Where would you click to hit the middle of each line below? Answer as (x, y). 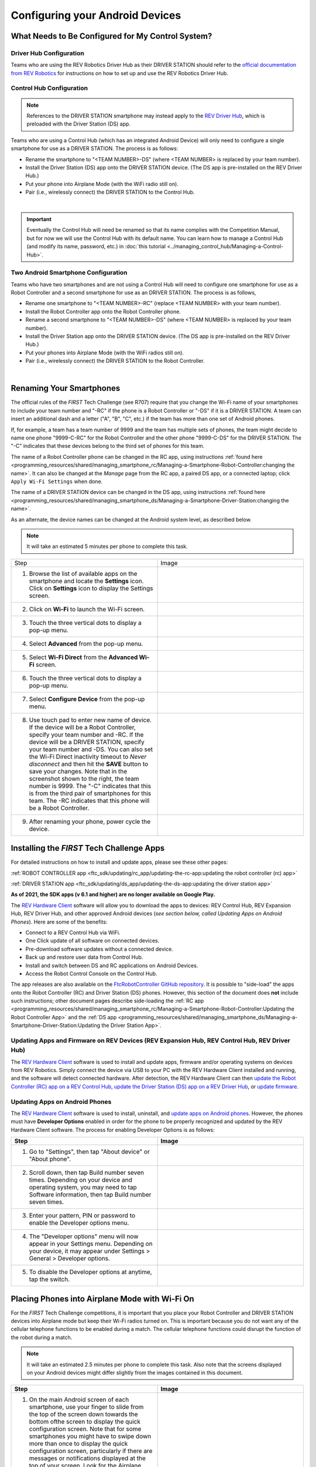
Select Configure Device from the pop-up (87, 699)
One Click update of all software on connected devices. (92, 941)
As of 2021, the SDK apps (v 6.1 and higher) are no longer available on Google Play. (113, 894)
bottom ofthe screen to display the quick (85, 1422)
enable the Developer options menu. (79, 1223)
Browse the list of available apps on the (83, 573)
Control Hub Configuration (49, 88)
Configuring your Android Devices (96, 15)
